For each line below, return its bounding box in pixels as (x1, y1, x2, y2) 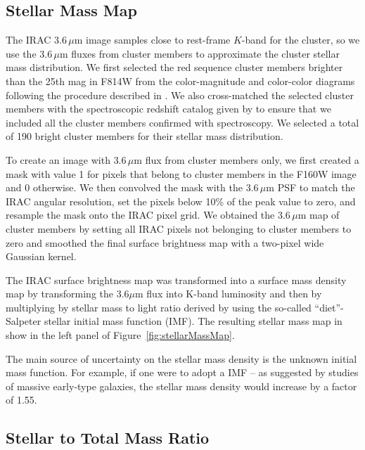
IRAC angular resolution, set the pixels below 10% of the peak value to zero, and (6, 193, 356, 208)
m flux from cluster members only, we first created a (134, 152, 359, 167)
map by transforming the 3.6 (6, 286, 129, 301)
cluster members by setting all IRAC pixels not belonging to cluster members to (6, 221, 352, 236)
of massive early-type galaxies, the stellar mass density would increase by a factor (6, 378, 357, 393)
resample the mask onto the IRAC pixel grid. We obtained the (6, 207, 275, 222)
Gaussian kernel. (6, 249, 77, 264)
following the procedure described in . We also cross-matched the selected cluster (6, 87, 354, 102)
